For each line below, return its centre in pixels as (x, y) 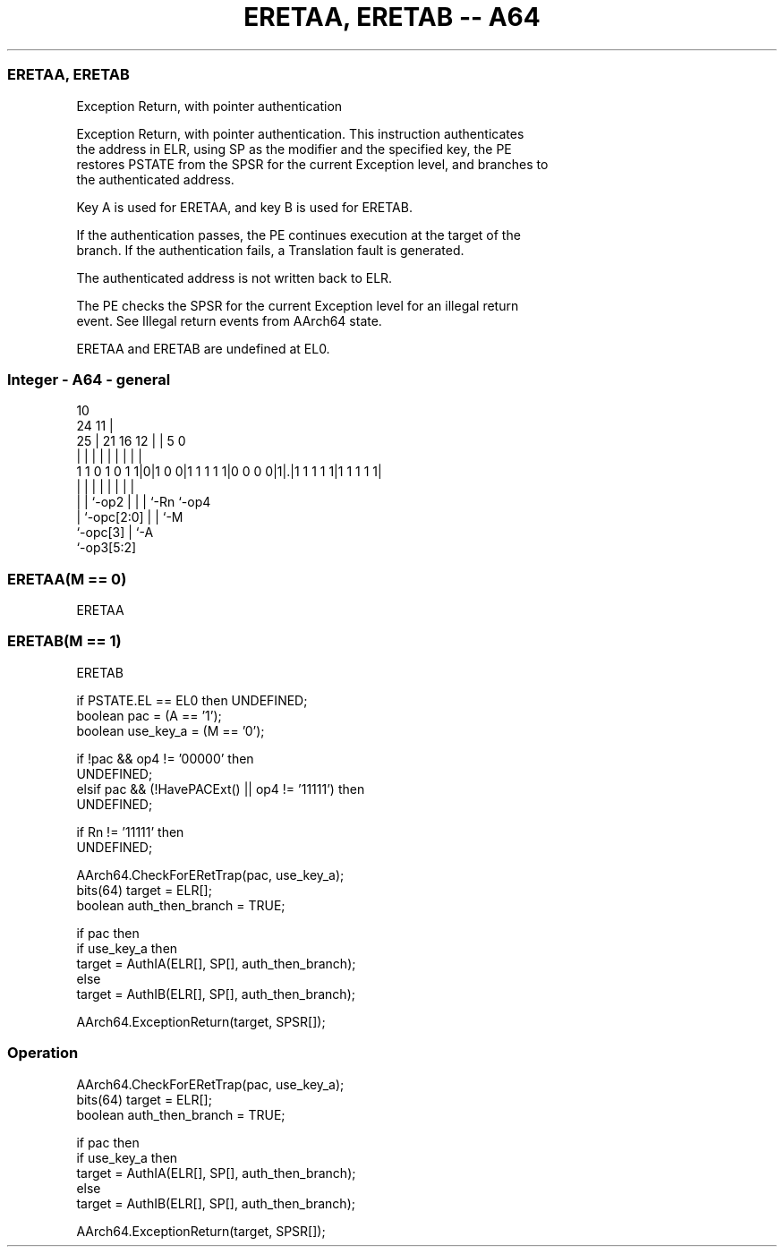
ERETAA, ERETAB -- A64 (392, 17)
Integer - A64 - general (89, 379)
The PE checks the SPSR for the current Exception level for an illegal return (298, 305)
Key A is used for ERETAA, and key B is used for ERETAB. (244, 207)
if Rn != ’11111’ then (130, 832)
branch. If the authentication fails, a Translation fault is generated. (270, 250)
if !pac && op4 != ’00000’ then (165, 758)
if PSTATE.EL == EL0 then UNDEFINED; (192, 700)
